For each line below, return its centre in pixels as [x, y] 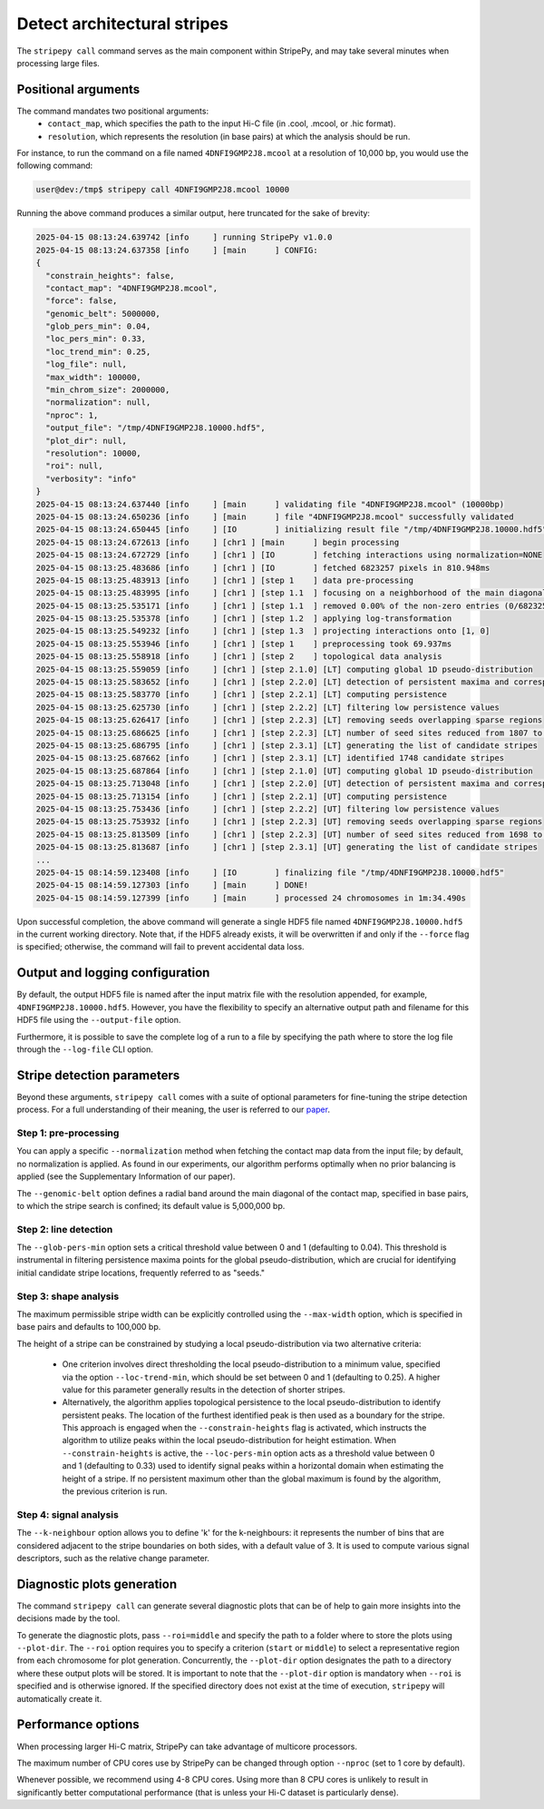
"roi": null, [74, 466]
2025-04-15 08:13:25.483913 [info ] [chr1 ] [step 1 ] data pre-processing [225, 580]
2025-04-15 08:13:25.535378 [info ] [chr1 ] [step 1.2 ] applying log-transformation [244, 619]
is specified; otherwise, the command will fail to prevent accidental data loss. [160, 947]
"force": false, [82, 301]
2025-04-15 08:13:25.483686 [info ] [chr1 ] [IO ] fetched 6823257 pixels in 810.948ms [263, 568]
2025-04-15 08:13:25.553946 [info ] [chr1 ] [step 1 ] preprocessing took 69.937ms [244, 644]
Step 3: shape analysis [68, 1296]
